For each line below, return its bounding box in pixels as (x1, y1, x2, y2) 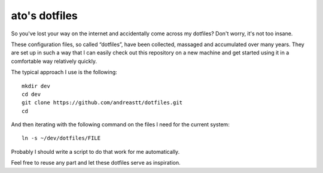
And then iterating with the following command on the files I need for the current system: (11, 121, 230, 128)
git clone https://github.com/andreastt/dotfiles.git (22, 99, 182, 106)
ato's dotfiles (11, 9, 78, 22)
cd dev (22, 90, 41, 98)
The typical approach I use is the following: (11, 69, 118, 76)
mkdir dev (22, 83, 50, 89)
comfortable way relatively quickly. (11, 57, 97, 65)
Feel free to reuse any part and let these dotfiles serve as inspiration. (11, 159, 181, 166)
